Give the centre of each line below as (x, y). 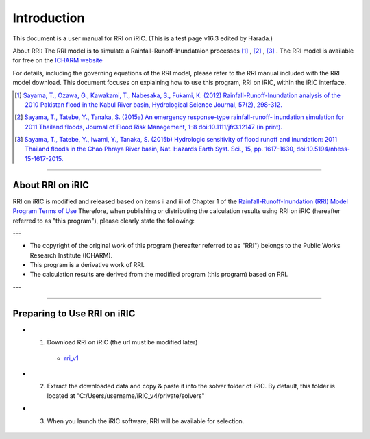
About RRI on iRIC (51, 185)
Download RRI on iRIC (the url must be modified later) (122, 342)
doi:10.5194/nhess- (323, 149)
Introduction (49, 18)
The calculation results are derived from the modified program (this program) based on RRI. (159, 275)
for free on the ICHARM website (58, 60)
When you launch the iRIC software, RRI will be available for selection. (146, 421)
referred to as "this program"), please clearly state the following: (104, 221)
